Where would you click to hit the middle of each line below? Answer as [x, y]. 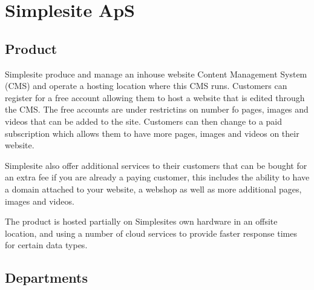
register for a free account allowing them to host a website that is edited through [155, 97]
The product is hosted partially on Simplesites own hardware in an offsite [141, 221]
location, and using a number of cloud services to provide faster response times [151, 233]
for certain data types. [46, 245]
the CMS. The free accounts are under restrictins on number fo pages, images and [157, 109]
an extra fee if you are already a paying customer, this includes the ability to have [157, 177]
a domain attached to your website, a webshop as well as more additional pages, [153, 189]
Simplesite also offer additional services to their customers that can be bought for [156, 165]
